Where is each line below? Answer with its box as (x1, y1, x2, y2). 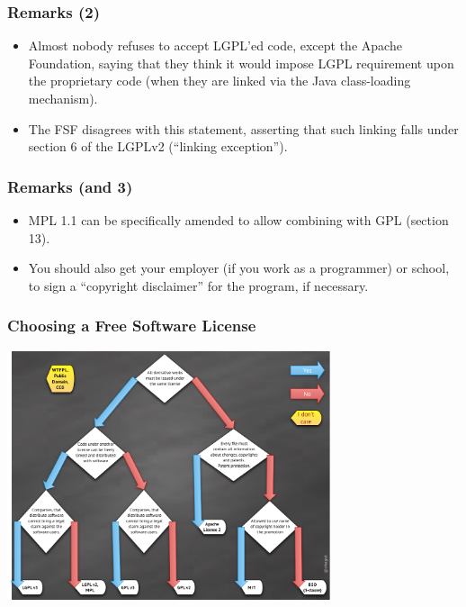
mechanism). (28, 89, 98, 107)
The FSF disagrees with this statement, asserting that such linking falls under (28, 119, 459, 138)
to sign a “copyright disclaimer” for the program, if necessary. (28, 276, 369, 294)
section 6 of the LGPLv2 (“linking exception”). (28, 137, 288, 156)
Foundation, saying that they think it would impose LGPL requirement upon (28, 53, 454, 72)
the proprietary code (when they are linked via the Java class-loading (28, 71, 411, 90)
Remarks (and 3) (7, 175, 133, 197)
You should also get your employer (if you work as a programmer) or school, (28, 258, 450, 277)
